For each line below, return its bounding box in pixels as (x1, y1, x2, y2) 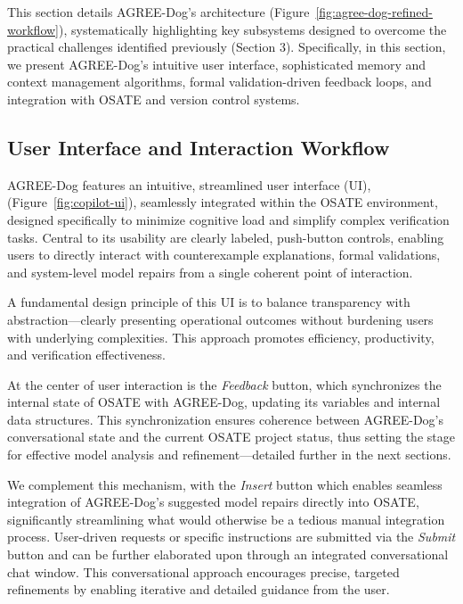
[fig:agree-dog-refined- (315, 3, 433, 21)
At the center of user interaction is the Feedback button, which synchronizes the (7, 375, 442, 393)
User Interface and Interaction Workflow (7, 133, 390, 161)
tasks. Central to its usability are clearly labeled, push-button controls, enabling (7, 228, 444, 246)
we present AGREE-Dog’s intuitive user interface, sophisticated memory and (7, 54, 426, 73)
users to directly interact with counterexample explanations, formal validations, (7, 245, 441, 264)
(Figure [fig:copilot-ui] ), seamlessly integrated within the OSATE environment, (7, 193, 438, 211)
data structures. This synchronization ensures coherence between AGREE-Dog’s (7, 410, 444, 428)
